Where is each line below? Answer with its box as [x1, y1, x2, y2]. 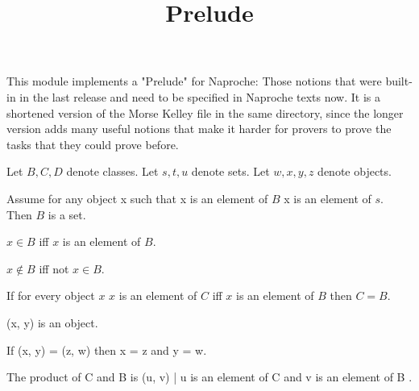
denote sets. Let [191, 163, 270, 180]
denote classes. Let [66, 163, 159, 180]
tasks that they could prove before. [6, 135, 179, 152]
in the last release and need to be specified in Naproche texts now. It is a [19, 88, 380, 105]
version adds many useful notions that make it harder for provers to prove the [6, 120, 392, 137]
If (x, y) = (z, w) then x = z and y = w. [6, 341, 207, 358]
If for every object [6, 287, 95, 304]
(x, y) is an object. [6, 314, 98, 331]
